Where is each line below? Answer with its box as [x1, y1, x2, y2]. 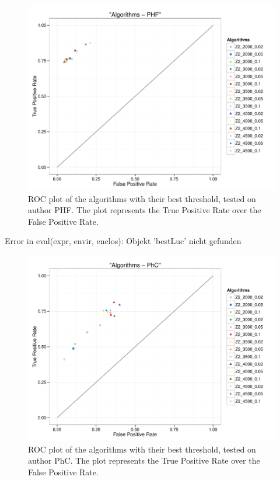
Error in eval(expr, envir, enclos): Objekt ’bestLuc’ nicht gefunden [5, 235, 242, 247]
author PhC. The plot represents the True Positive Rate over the [28, 454, 260, 467]
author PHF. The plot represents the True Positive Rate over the [28, 204, 261, 216]
